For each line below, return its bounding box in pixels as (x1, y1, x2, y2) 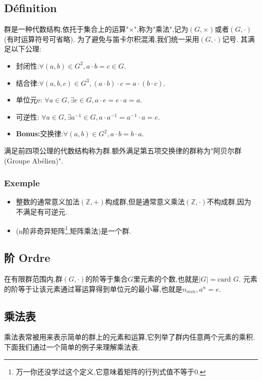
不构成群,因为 (207, 196, 251, 207)
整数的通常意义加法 (16, 196, 80, 207)
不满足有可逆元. (16, 206, 68, 216)
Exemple (4, 177, 40, 189)
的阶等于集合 (85, 274, 128, 284)
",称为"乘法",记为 (134, 24, 188, 34)
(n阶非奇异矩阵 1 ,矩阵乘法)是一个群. (16, 224, 132, 236)
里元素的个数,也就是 (133, 274, 199, 284)
